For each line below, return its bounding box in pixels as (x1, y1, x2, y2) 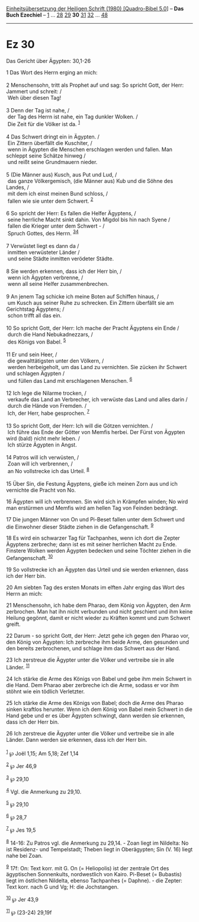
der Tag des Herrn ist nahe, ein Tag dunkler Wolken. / (7, 113, 138, 120)
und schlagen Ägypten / (6, 370, 65, 377)
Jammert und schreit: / (6, 87, 62, 95)
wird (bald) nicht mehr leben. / (6, 435, 81, 442)
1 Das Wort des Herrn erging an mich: (6, 68, 98, 76)
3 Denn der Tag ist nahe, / (6, 106, 70, 114)
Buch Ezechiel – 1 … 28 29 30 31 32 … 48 (6, 11, 108, 18)
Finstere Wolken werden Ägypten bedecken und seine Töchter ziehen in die (6, 547, 191, 555)
